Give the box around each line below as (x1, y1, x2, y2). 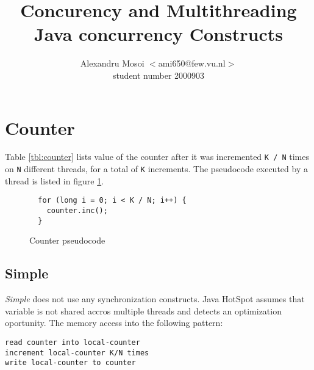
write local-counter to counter (5, 358, 136, 368)
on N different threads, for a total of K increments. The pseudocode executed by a (5, 162, 308, 175)
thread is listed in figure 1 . (5, 174, 104, 187)
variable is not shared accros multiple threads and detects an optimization (5, 304, 282, 317)
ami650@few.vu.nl (158, 57, 226, 70)
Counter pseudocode (29, 234, 105, 247)
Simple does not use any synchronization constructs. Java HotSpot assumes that (5, 292, 305, 305)
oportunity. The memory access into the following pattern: (5, 316, 223, 329)
